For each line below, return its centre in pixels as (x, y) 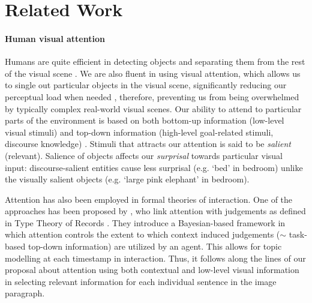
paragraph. (25, 293)
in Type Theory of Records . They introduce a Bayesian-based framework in (145, 222)
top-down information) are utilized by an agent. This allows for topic (155, 246)
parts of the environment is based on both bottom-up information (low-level (145, 120)
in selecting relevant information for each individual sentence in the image (141, 281)
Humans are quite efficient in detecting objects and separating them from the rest (155, 61)
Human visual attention (55, 38)
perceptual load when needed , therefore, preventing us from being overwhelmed (152, 96)
